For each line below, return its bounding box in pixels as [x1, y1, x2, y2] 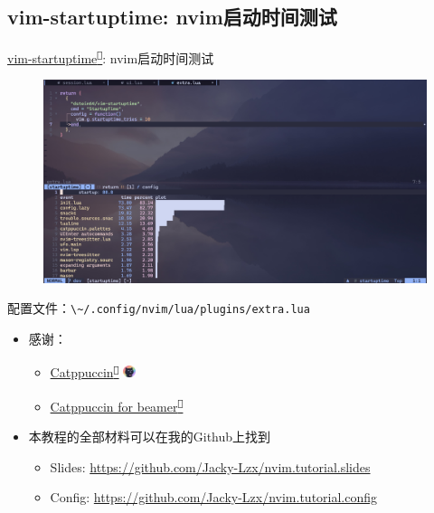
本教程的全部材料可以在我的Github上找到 [28, 427, 271, 446]
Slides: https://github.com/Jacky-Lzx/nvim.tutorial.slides [50, 457, 371, 476]
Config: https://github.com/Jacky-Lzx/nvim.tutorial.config [50, 488, 378, 507]
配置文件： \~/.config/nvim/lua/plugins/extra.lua [7, 299, 310, 318]
